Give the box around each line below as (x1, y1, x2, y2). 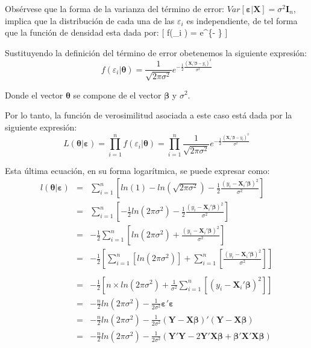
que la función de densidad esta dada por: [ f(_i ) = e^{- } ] (5, 26, 228, 39)
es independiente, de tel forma (186, 14, 298, 27)
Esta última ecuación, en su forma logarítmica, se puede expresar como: (5, 164, 270, 176)
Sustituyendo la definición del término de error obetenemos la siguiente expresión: (5, 46, 307, 59)
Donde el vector (5, 88, 63, 101)
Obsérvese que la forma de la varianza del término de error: (5, 2, 225, 14)
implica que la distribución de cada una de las (5, 14, 175, 27)
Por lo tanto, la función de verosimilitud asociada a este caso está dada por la (5, 109, 292, 121)
